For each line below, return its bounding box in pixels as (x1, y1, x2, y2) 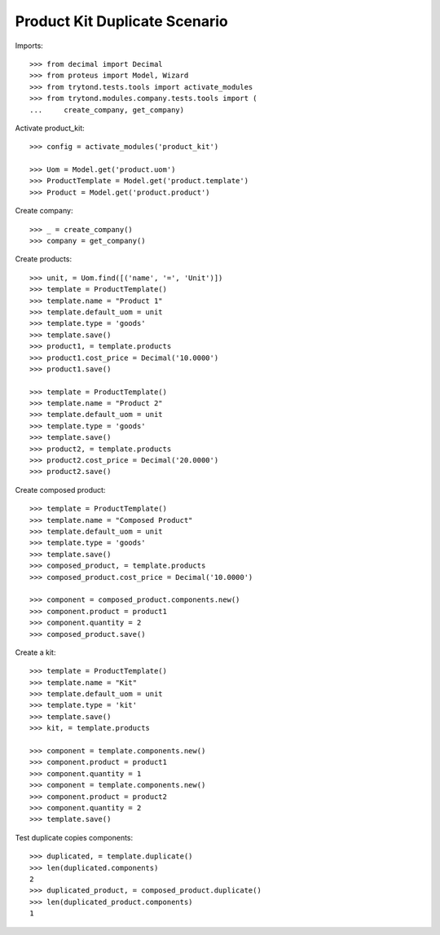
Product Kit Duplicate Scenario (15, 12, 228, 30)
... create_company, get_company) (29, 105, 185, 114)
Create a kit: (15, 647, 56, 657)
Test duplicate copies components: (15, 832, 134, 842)
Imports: (15, 41, 44, 50)
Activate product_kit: (15, 123, 85, 133)
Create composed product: (15, 485, 106, 494)
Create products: (15, 254, 73, 264)
